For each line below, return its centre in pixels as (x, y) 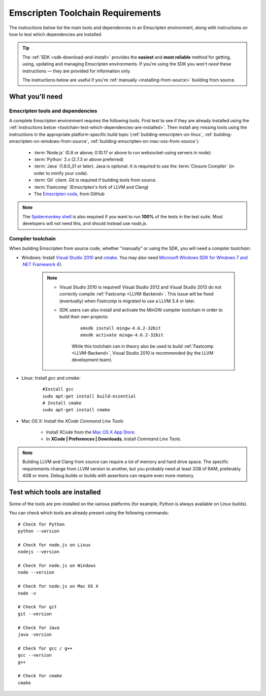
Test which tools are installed (55, 492)
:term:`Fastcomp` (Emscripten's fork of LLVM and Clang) (91, 187)
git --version (35, 614)
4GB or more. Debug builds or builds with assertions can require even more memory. (108, 476)
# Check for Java (39, 628)
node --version (36, 572)
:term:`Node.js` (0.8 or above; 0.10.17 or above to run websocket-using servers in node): (123, 152)
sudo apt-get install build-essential (89, 396)
